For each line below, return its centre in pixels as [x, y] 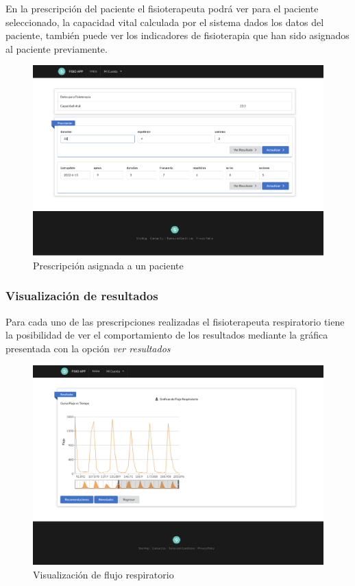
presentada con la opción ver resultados [88, 348]
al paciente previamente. [57, 48]
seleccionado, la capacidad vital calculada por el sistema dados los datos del [165, 22]
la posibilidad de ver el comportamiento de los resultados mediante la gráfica [167, 335]
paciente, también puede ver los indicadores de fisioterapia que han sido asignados [177, 35]
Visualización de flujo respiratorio [103, 574]
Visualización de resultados [82, 296]
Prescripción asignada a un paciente [108, 265]
